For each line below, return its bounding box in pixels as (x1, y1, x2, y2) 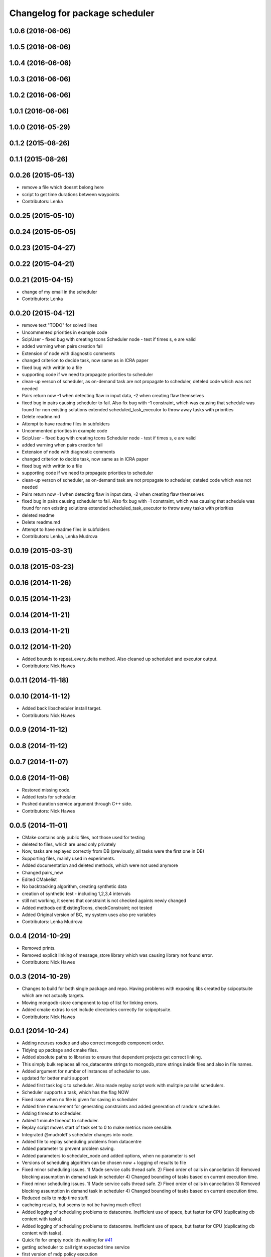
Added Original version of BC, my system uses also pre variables (22, 912, 156, 918)
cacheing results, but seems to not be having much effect (22, 1202, 142, 1208)
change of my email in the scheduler (22, 289, 97, 295)
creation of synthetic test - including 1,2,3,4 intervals (22, 890, 131, 896)
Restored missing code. (22, 787, 71, 793)
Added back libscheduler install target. (22, 705, 102, 711)
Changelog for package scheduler (9, 8, 155, 19)
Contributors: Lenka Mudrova (22, 919, 83, 925)
